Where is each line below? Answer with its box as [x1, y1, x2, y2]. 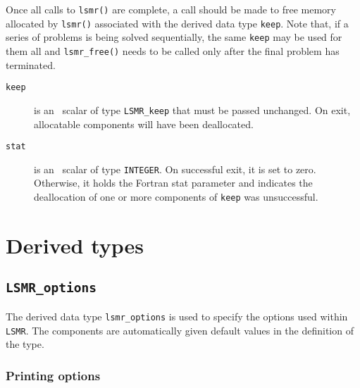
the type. [6, 337, 44, 351]
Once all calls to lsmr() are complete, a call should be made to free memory [6, 2, 336, 16]
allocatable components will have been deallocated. [34, 116, 254, 131]
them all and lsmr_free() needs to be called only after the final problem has [6, 43, 340, 58]
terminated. [6, 57, 56, 72]
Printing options [6, 366, 101, 384]
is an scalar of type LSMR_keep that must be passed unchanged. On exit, [34, 102, 351, 117]
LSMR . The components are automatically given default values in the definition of [6, 323, 354, 337]
